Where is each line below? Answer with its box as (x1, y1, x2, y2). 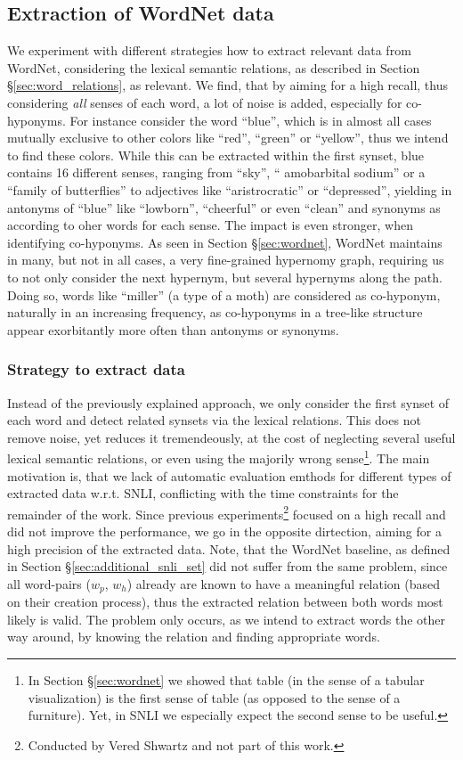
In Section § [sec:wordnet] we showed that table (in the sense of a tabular (28, 671, 425, 689)
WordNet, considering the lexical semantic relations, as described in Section (7, 58, 420, 77)
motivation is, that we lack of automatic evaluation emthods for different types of (7, 466, 451, 485)
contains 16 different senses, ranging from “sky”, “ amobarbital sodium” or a (7, 163, 426, 182)
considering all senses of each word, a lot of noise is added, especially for (7, 93, 402, 111)
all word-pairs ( (7, 574, 91, 592)
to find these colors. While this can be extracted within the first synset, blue (7, 145, 425, 164)
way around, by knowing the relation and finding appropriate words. (7, 627, 380, 646)
